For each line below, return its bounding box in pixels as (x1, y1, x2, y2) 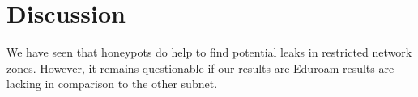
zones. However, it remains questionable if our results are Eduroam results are (6, 59, 395, 76)
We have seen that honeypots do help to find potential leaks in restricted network (6, 44, 412, 61)
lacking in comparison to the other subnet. (6, 75, 218, 92)
